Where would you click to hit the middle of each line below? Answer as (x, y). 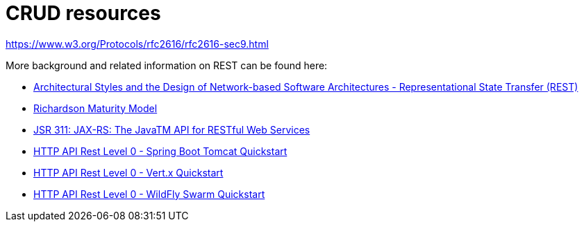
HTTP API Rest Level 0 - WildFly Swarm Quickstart (149, 194)
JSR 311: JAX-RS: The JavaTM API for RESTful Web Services (172, 129)
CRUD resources (83, 13)
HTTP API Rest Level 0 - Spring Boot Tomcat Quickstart (160, 151)
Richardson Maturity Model (95, 108)
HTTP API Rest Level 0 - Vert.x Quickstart (128, 172)
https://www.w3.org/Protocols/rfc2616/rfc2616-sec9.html (137, 44)
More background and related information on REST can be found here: (167, 65)
